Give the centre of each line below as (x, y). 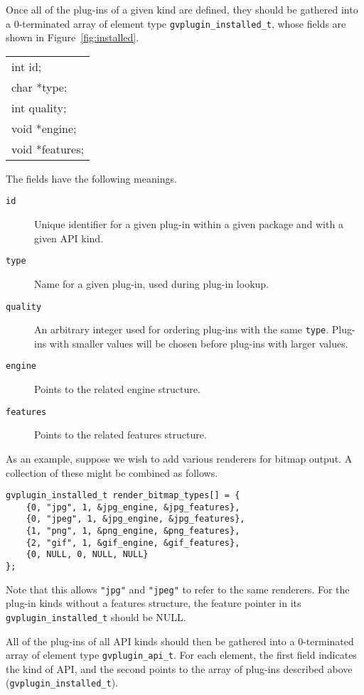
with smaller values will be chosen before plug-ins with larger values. (199, 343)
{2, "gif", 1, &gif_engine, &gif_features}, (133, 543)
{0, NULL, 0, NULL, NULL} (87, 555)
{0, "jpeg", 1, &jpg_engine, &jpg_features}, (135, 519)
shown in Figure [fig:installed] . (73, 37)
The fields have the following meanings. (91, 178)
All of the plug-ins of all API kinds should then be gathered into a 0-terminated (180, 641)
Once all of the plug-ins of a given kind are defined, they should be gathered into (182, 9)
